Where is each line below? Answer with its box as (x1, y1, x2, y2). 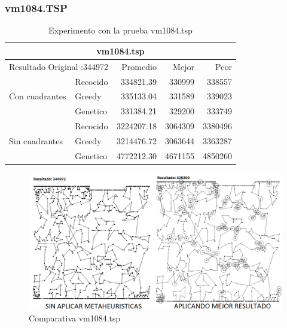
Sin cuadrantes (9, 134, 63, 147)
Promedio (121, 60, 157, 72)
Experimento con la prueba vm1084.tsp (48, 24, 193, 37)
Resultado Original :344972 (9, 60, 108, 72)
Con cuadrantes (9, 90, 66, 102)
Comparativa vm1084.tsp (29, 311, 121, 324)
